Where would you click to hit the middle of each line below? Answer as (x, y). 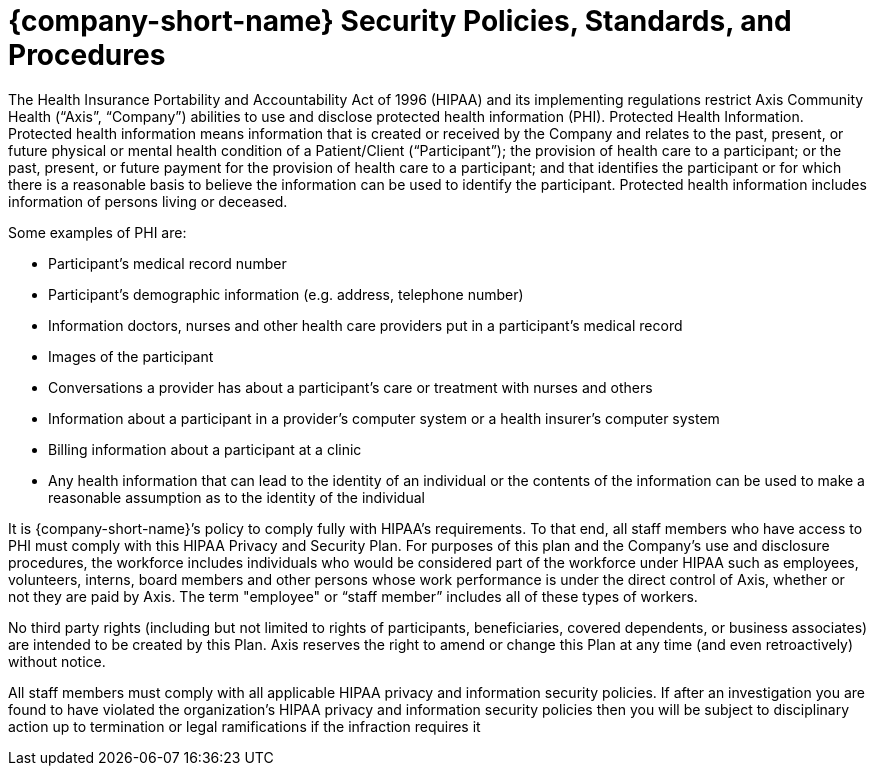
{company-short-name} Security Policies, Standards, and (400, 21)
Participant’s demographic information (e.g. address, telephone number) (286, 294)
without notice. (57, 661)
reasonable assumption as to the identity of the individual (236, 497)
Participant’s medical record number (167, 263)
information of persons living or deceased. (148, 201)
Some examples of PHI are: (97, 232)
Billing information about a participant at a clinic (205, 449)
